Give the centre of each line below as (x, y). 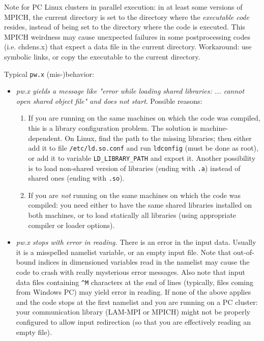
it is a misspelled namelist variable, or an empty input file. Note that (124, 252)
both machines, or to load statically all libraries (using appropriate (132, 215)
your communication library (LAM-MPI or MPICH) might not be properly (133, 312)
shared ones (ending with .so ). (76, 178)
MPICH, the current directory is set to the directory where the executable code (127, 17)
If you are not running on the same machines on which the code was (134, 195)
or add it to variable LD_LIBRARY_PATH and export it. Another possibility (142, 158)
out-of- (244, 252)
